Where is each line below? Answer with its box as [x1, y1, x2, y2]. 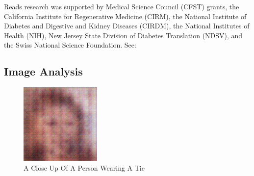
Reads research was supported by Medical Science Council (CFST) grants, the [4, 1, 239, 11]
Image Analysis [4, 64, 83, 79]
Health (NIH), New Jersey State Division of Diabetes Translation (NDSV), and [4, 30, 243, 40]
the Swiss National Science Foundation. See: [4, 40, 136, 50]
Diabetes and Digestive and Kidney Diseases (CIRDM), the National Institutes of [4, 21, 250, 31]
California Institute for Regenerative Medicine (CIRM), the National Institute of [4, 11, 247, 21]
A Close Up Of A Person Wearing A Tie [24, 162, 145, 173]
